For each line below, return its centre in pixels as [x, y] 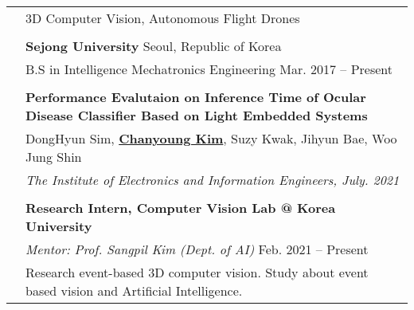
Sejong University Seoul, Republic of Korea [154, 46]
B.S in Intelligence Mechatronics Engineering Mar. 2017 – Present [209, 69]
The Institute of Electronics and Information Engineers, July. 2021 [213, 180]
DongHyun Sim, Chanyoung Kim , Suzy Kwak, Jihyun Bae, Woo [211, 138]
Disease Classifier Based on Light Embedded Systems [197, 115]
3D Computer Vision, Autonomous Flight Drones [163, 18]
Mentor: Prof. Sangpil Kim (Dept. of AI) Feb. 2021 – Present [197, 249]
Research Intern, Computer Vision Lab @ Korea [181, 208]
